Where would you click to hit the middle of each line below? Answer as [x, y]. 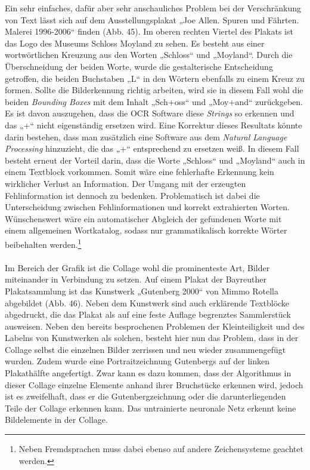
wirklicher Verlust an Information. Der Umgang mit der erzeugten [125, 183]
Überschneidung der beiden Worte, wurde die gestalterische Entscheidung [139, 66]
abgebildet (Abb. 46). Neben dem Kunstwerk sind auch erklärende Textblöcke [147, 302]
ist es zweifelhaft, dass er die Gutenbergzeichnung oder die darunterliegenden [145, 396]
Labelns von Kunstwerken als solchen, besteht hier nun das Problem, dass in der [152, 338]
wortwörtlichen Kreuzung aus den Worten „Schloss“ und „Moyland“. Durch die [149, 55]
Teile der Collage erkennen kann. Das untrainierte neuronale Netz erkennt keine [151, 408]
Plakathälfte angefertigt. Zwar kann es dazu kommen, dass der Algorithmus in [148, 373]
